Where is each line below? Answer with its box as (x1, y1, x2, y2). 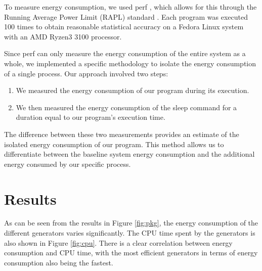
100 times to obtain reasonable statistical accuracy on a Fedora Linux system (4, 21, 244, 32)
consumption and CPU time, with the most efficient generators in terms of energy (4, 247, 258, 258)
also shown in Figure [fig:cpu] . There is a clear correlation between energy (4, 237, 233, 248)
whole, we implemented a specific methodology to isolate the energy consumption (4, 58, 256, 68)
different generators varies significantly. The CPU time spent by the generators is (4, 228, 255, 238)
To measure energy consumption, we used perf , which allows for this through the (4, 2, 257, 12)
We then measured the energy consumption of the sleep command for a (16, 102, 237, 112)
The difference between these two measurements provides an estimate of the (4, 128, 239, 139)
